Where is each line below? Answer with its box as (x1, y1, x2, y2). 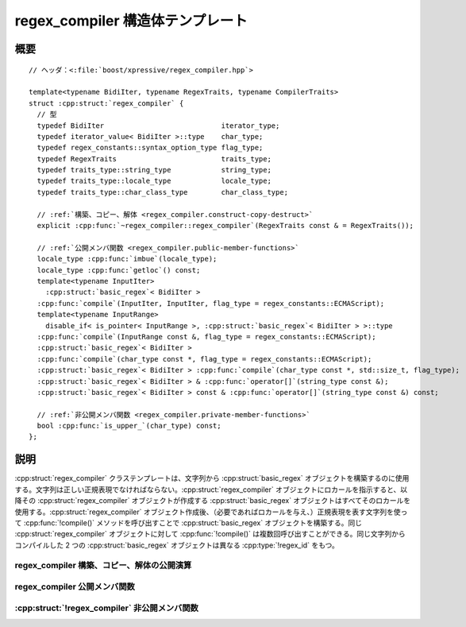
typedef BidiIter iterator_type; (37, 121, 280, 130)
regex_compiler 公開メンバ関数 (14, 581, 135, 592)
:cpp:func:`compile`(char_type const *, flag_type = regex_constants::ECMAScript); (37, 354, 372, 363)
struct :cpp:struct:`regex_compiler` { (29, 99, 184, 107)
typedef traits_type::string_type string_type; (37, 165, 272, 175)
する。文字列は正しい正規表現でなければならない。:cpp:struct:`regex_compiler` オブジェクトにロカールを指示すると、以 (14, 485, 408, 494)
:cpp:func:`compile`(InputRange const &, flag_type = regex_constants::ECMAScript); (37, 332, 376, 341)
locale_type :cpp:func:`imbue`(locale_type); (37, 254, 218, 264)
